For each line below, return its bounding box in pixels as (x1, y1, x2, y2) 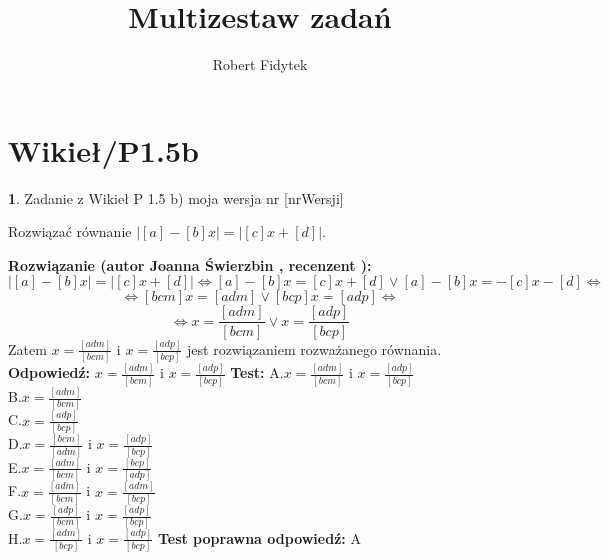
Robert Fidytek (212, 54, 308, 75)
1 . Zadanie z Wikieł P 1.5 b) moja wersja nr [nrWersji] (8, 187, 344, 208)
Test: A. (230, 362, 284, 383)
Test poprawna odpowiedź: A (157, 527, 361, 548)
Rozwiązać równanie (8, 221, 132, 242)
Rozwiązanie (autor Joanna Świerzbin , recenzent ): (8, 254, 372, 275)
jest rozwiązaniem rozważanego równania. (187, 338, 442, 359)
